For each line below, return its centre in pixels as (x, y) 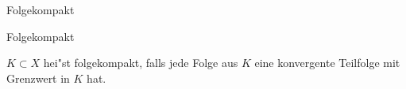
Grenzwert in (38, 78)
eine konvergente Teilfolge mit (327, 63)
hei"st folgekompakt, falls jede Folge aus (141, 63)
